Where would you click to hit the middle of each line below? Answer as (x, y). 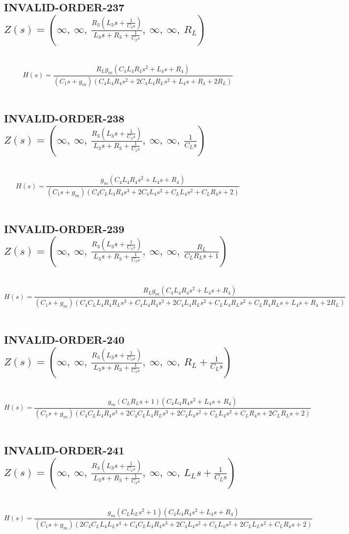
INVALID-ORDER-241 (64, 450)
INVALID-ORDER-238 (64, 118)
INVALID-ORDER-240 (64, 340)
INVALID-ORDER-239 (64, 228)
